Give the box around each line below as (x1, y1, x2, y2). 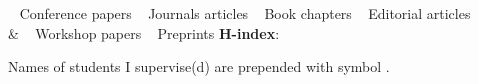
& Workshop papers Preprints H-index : (8, 22, 280, 43)
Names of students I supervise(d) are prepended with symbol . (8, 56, 390, 77)
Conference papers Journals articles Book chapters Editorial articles (19, 3, 471, 23)
